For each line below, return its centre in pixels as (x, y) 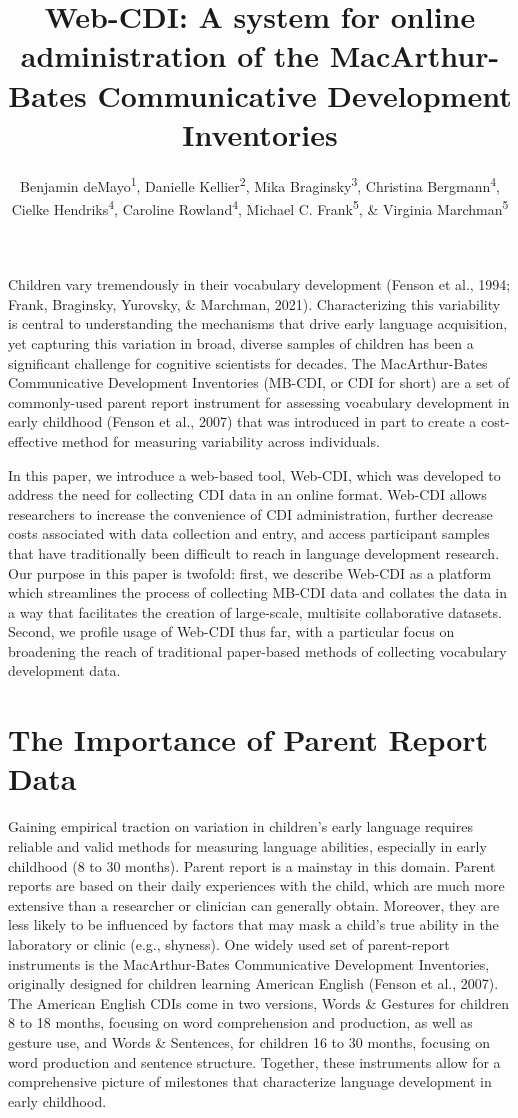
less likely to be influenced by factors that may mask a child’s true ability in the (253, 924)
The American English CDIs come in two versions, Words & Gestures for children (258, 1002)
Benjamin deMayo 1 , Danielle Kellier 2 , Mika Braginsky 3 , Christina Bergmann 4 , (260, 184)
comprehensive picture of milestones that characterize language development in (250, 1081)
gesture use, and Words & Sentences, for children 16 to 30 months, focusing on (249, 1041)
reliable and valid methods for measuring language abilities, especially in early (247, 845)
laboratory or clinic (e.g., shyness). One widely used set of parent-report (229, 943)
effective (33, 440)
